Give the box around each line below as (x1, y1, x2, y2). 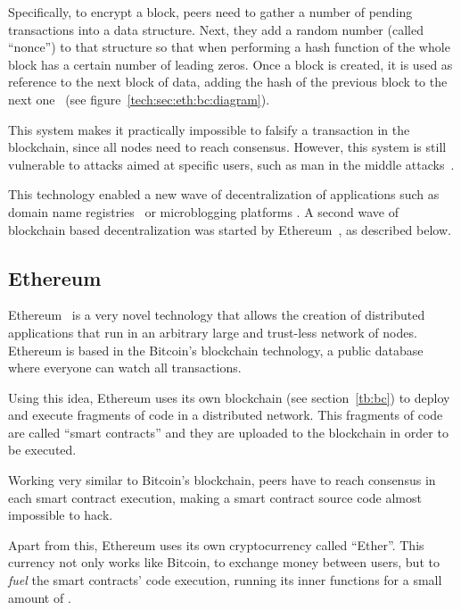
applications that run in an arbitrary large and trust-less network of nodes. (8, 322, 417, 341)
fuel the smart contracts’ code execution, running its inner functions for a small (8, 571, 442, 589)
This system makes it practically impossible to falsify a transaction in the (8, 120, 410, 138)
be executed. (8, 440, 77, 459)
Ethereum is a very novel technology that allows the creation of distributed (8, 305, 425, 324)
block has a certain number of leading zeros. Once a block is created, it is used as (8, 54, 453, 73)
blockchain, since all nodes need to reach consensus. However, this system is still (8, 138, 447, 156)
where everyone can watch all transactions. (8, 358, 242, 377)
